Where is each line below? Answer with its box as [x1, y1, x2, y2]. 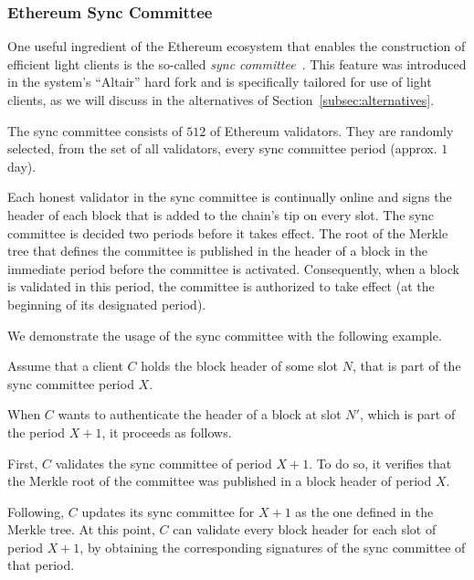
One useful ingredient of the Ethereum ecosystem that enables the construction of [7, 37, 466, 56]
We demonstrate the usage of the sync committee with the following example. [7, 325, 442, 344]
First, [7, 453, 38, 472]
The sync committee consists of [7, 121, 183, 140]
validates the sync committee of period [55, 453, 272, 472]
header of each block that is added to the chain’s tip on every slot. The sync [7, 205, 435, 224]
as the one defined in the [295, 501, 434, 521]
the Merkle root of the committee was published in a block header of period [7, 471, 432, 490]
